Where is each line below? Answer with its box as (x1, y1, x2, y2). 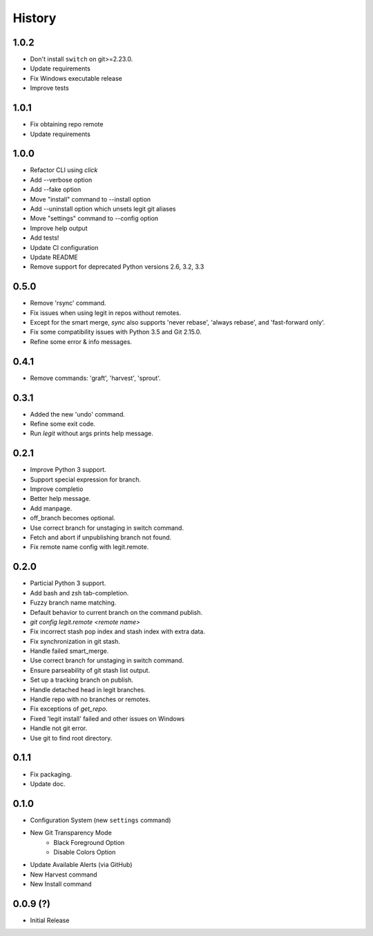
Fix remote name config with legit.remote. (30, 543, 149, 551)
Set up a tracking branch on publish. (30, 676, 134, 684)
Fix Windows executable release (30, 74, 122, 82)
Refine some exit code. (30, 420, 96, 428)
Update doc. (30, 779, 66, 787)
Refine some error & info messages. (30, 337, 133, 345)
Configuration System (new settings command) (30, 816, 171, 824)
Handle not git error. (30, 724, 88, 732)
